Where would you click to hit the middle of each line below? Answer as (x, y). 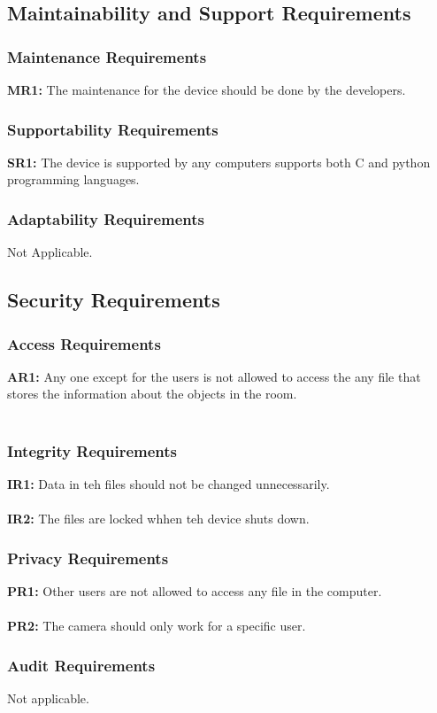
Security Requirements (114, 300)
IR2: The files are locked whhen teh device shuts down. (158, 518)
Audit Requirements (81, 665)
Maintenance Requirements (107, 56)
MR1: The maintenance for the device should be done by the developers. (207, 89)
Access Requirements (84, 343)
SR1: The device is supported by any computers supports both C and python (219, 162)
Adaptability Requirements (106, 218)
